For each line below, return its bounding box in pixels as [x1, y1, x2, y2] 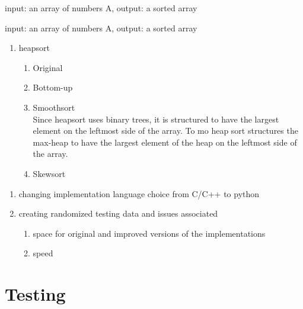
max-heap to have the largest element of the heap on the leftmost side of [33, 136, 297, 148]
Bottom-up [33, 81, 73, 94]
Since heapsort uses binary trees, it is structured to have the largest [33, 112, 279, 125]
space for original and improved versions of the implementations [33, 227, 266, 239]
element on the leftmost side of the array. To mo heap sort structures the [33, 124, 298, 137]
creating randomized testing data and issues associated [18, 207, 218, 220]
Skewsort [33, 167, 66, 179]
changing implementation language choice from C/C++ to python [18, 187, 260, 199]
